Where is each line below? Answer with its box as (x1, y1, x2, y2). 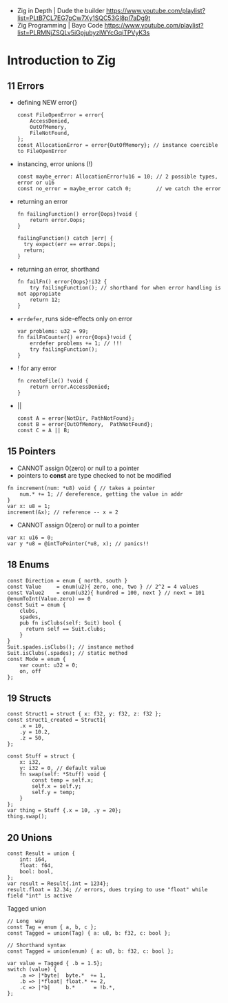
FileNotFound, (30, 130, 70, 136)
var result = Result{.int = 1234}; (7, 880, 110, 887)
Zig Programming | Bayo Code (17, 21, 103, 29)
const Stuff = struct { (7, 753, 76, 760)
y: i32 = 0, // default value (19, 765, 107, 772)
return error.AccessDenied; (30, 383, 110, 390)
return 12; (30, 296, 61, 303)
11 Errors (7, 80, 45, 92)
